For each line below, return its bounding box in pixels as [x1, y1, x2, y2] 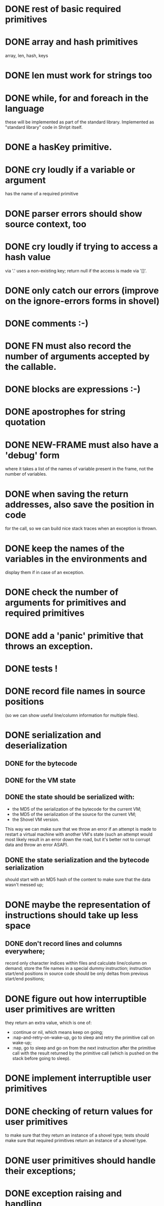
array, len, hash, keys [5, 53, 48, 59]
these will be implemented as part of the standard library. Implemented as [5, 119, 155, 125]
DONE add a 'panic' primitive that [5, 630, 144, 641]
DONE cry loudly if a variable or [5, 164, 136, 175]
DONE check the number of [5, 587, 119, 598]
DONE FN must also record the [5, 340, 132, 352]
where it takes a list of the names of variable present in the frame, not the [5, 466, 154, 472]
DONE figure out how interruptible [5, 993, 147, 1004]
